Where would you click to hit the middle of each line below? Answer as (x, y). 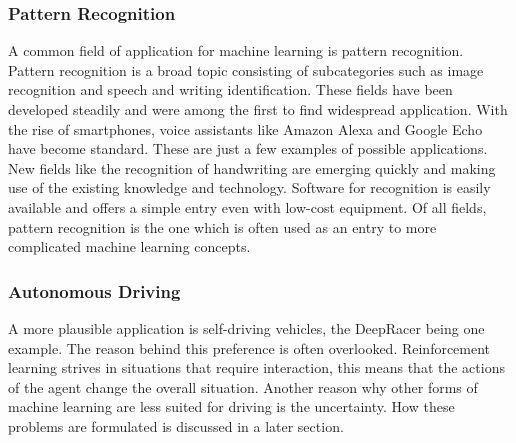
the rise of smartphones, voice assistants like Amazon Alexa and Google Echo (245, 128)
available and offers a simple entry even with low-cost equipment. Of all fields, (247, 206)
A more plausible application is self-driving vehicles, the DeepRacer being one (246, 327)
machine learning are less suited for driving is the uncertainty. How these (231, 406)
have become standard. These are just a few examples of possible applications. (248, 148)
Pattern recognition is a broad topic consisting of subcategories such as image (246, 69)
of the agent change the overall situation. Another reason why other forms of (243, 386)
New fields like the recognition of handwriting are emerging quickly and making (252, 167)
